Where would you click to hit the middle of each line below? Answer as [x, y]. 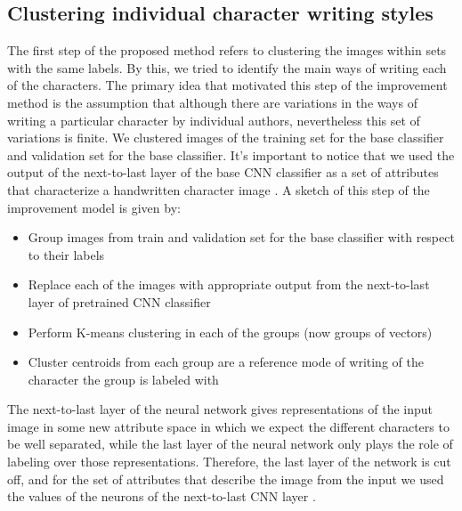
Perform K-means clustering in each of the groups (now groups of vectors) [230, 332]
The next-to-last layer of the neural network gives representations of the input [220, 409]
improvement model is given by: [94, 207]
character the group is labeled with [123, 379]
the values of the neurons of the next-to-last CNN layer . [162, 496]
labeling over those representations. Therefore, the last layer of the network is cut [229, 462]
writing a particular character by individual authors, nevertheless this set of [214, 120]
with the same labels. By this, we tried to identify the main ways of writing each [227, 67]
